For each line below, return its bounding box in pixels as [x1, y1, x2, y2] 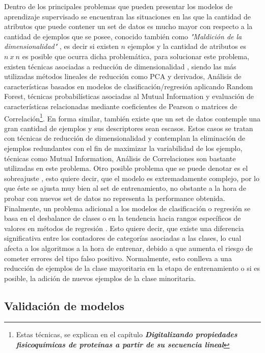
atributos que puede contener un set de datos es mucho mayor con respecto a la [4, 21, 253, 32]
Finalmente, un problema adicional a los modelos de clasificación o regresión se [4, 203, 251, 213]
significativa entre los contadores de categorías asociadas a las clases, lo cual [4, 233, 242, 243]
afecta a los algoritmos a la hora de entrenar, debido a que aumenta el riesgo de [4, 242, 253, 253]
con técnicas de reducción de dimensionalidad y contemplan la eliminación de [4, 133, 246, 143]
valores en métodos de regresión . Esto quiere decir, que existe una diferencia [4, 222, 244, 233]
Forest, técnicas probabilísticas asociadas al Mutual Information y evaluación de [4, 91, 254, 102]
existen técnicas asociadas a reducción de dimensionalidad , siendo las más [4, 61, 236, 71]
